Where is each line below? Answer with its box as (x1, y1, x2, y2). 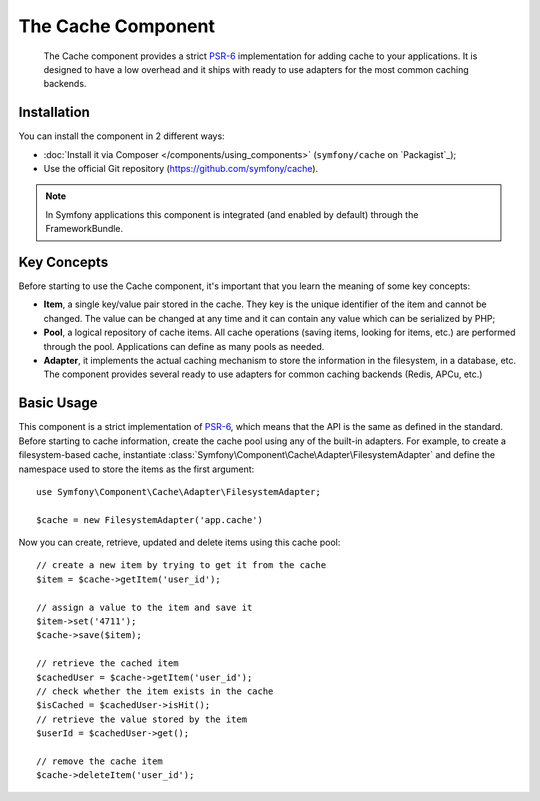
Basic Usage (18, 395, 98, 412)
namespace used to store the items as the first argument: (18, 463, 255, 475)
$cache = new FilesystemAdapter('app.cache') (36, 514, 264, 525)
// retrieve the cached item (36, 658, 179, 669)
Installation (18, 104, 90, 121)
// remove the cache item (36, 755, 164, 767)
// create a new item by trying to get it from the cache (36, 560, 327, 571)
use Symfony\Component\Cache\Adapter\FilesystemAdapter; (36, 486, 322, 497)
